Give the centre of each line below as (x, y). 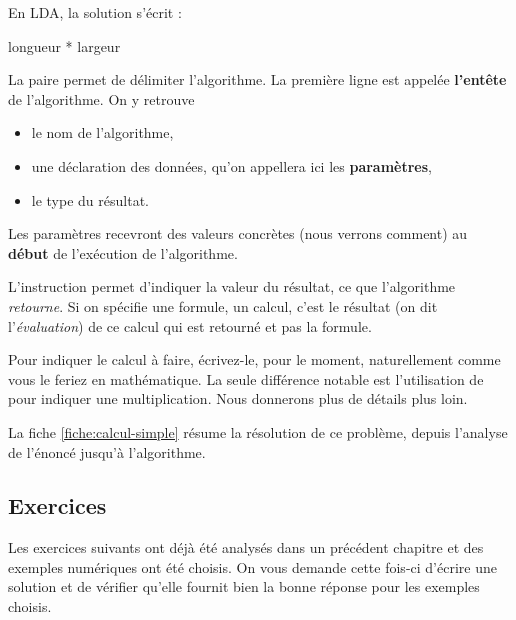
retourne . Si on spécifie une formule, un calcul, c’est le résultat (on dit (223, 305)
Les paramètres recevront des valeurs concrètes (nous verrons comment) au (238, 233)
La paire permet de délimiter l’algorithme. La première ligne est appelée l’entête (257, 79)
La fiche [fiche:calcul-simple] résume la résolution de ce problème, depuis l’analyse (258, 431)
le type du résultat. (90, 199)
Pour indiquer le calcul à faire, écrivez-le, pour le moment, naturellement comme (254, 359)
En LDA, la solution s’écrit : (95, 12)
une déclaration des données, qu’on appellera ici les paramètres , (232, 165)
